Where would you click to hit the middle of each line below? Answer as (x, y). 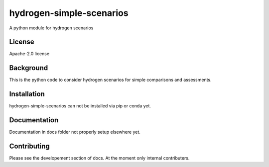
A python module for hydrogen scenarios (51, 28)
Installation (27, 94)
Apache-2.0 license (29, 54)
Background (29, 68)
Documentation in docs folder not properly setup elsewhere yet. (75, 132)
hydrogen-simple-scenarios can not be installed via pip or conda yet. (80, 106)
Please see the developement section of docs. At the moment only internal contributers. (99, 158)
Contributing (29, 146)
